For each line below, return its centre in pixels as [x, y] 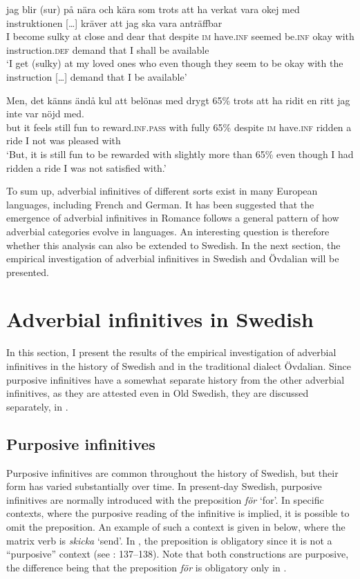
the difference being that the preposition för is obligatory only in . [146, 567]
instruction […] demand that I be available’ [97, 76]
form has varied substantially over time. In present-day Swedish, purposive [164, 486]
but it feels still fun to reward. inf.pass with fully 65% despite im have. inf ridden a [179, 127]
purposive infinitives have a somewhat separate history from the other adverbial [176, 379]
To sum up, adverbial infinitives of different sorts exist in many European [162, 191]
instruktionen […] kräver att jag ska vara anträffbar [114, 22]
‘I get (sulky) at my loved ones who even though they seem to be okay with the [175, 63]
